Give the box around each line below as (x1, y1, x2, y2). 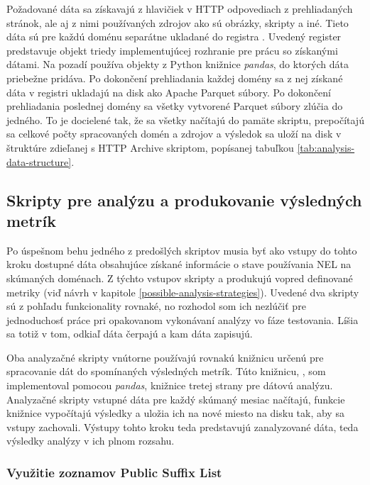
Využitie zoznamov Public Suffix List (6, 463, 222, 481)
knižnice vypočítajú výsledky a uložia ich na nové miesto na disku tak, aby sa (6, 406, 344, 420)
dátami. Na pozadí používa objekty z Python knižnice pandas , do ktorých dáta (6, 57, 349, 72)
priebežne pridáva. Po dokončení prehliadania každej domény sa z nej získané (6, 70, 343, 85)
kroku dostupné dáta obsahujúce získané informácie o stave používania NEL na (6, 257, 352, 272)
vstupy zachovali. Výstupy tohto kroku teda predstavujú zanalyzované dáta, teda (6, 419, 359, 434)
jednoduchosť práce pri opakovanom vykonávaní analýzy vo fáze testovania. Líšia (6, 312, 359, 327)
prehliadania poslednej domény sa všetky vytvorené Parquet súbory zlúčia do (6, 99, 343, 113)
